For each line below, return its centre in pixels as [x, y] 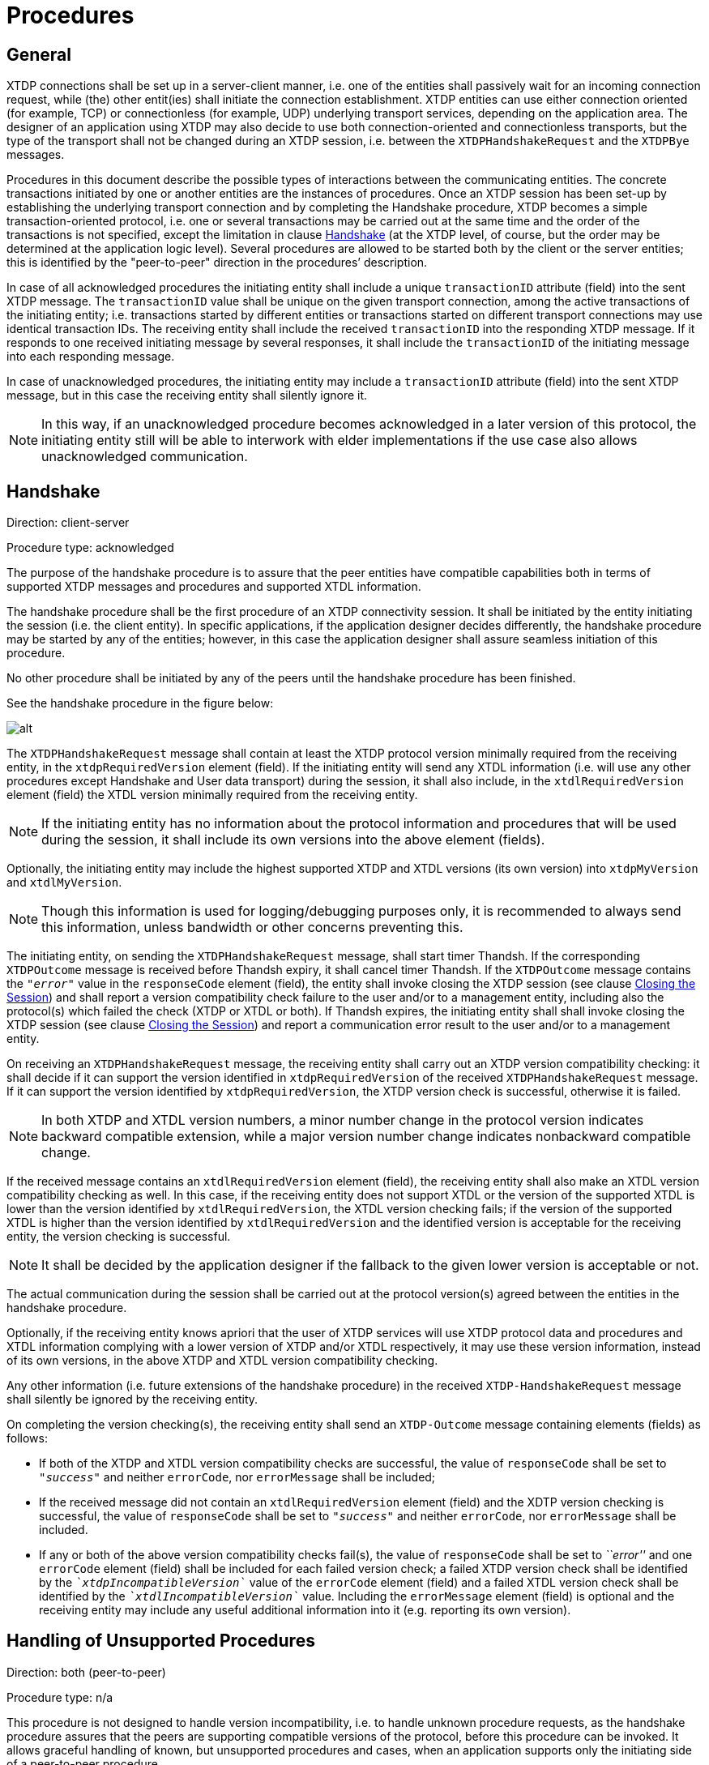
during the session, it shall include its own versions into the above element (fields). [293, 840]
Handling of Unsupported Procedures [161, 1641]
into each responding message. [91, 357]
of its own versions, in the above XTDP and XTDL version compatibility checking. [222, 1361]
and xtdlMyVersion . [64, 882]
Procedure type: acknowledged [90, 548]
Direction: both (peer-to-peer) [86, 1672]
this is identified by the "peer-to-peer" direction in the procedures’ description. [217, 263]
